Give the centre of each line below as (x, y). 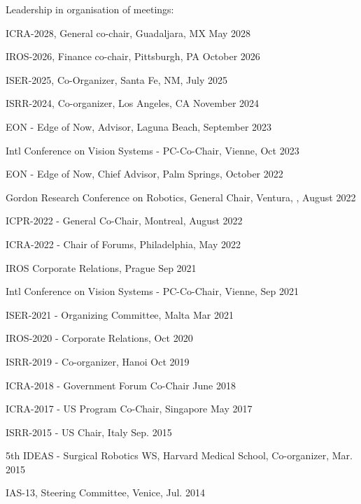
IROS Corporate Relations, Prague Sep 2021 (101, 267)
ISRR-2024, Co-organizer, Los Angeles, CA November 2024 (133, 103)
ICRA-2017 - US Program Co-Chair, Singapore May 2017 (129, 409)
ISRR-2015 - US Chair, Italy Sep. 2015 (89, 432)
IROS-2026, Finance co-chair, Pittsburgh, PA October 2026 (133, 56)
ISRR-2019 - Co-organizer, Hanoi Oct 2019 (98, 361)
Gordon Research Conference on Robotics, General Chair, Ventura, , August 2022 (181, 197)
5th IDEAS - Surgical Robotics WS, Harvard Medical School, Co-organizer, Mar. (179, 455)
